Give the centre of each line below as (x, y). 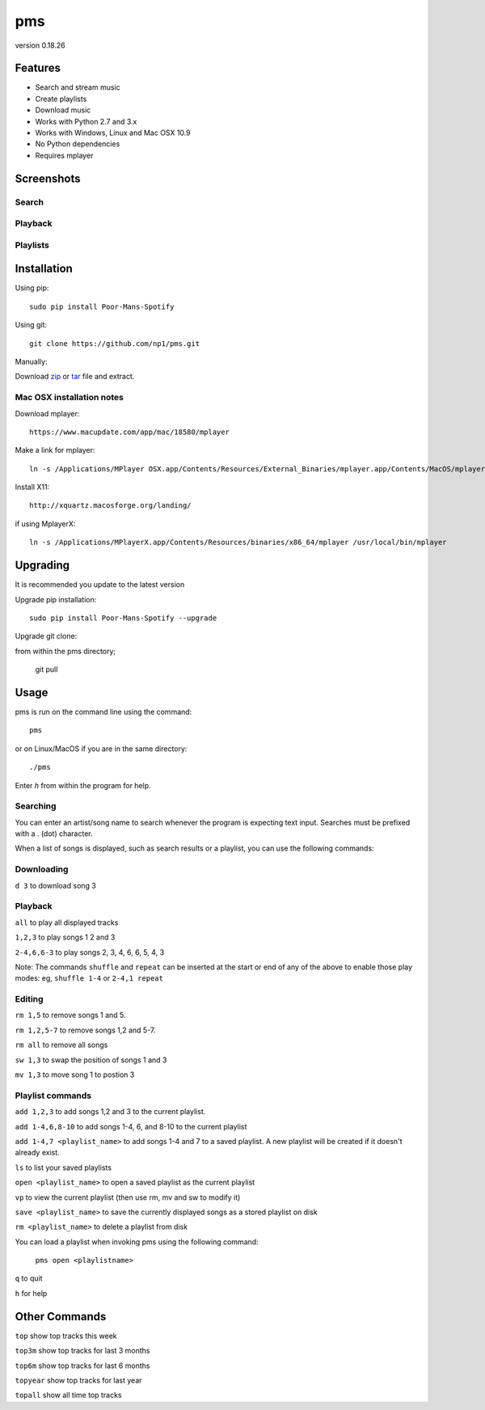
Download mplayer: (47, 413)
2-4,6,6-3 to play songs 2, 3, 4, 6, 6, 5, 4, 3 (90, 952)
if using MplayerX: (45, 523)
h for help (31, 1293)
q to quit (29, 1278)
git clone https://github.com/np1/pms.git (115, 343)
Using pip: (32, 288)
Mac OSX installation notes (70, 398)
